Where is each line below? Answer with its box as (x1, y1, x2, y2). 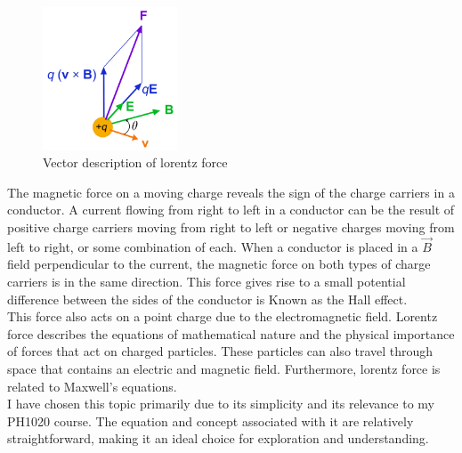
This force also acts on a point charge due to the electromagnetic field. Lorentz (7, 307, 438, 326)
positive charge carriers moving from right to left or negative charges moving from (7, 217, 455, 236)
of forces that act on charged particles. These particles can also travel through (7, 342, 434, 360)
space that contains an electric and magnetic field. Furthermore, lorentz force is (7, 359, 441, 377)
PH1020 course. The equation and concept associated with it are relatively (7, 411, 414, 430)
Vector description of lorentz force (43, 153, 228, 172)
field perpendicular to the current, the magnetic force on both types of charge (7, 255, 431, 273)
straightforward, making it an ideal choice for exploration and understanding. (7, 429, 429, 448)
